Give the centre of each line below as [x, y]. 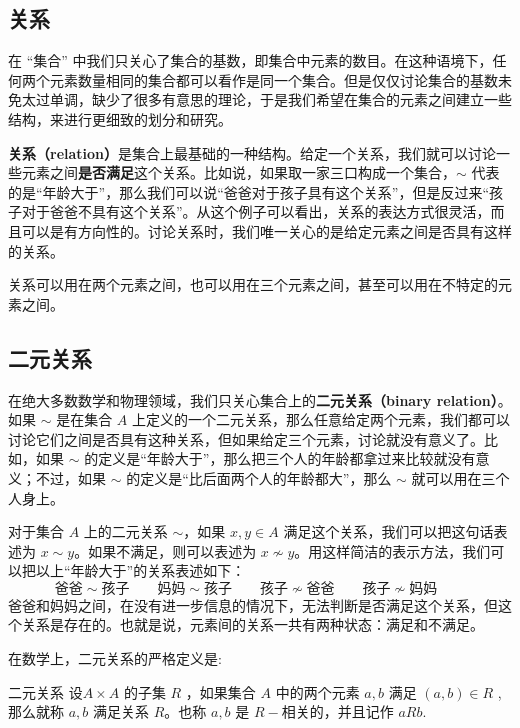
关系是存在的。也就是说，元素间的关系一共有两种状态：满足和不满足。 [252, 624]
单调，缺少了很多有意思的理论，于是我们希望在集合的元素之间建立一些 [280, 99]
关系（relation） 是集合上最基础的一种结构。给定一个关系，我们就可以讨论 [252, 152]
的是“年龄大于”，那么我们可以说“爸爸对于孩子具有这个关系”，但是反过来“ [249, 191]
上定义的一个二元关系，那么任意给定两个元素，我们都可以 [320, 419]
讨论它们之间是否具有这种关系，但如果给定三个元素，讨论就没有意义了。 [246, 438]
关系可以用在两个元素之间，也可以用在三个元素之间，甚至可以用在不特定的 [253, 284]
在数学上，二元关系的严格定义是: [115, 658]
